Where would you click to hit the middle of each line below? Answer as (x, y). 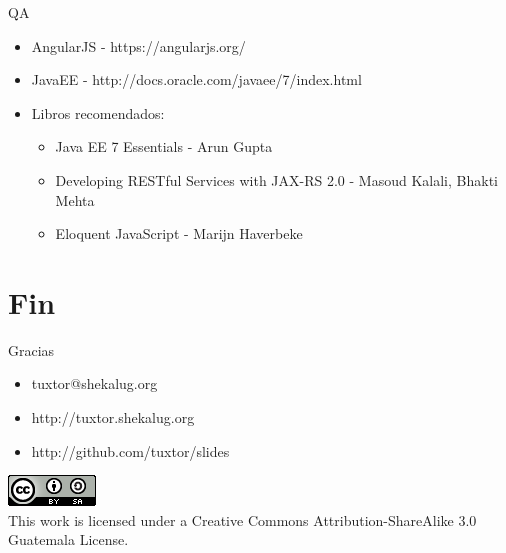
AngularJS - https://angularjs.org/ (138, 45)
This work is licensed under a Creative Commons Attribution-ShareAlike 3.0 (242, 519)
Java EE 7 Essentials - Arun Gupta (164, 146)
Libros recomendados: (98, 112)
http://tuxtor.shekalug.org (113, 417)
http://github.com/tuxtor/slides (130, 450)
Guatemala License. (68, 539)
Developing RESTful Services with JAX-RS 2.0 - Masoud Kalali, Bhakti (276, 179)
